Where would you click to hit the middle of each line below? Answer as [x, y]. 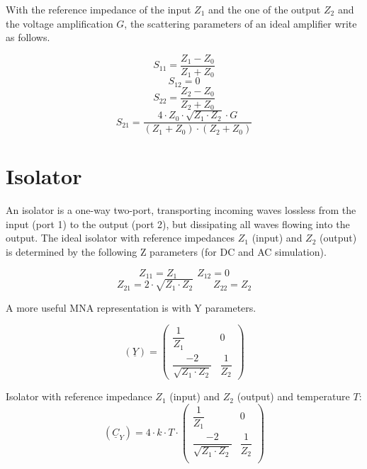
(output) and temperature [293, 396]
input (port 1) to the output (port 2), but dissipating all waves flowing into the [178, 224]
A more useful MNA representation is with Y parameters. [131, 307]
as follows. [28, 37]
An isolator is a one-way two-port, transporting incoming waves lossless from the [181, 210]
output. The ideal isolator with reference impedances [120, 238]
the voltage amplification [60, 23]
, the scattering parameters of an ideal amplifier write [241, 23]
